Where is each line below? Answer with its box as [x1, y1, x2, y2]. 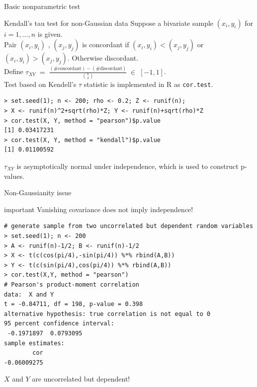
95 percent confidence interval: [4, 320, 114, 327]
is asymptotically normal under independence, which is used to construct [16, 161, 239, 171]
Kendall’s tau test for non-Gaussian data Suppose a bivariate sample [4, 17, 214, 28]
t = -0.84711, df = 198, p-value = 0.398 [4, 301, 143, 308]
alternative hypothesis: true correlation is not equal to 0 [4, 310, 211, 317]
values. [4, 170, 24, 181]
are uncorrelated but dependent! [32, 374, 130, 384]
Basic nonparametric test [4, 1, 81, 11]
